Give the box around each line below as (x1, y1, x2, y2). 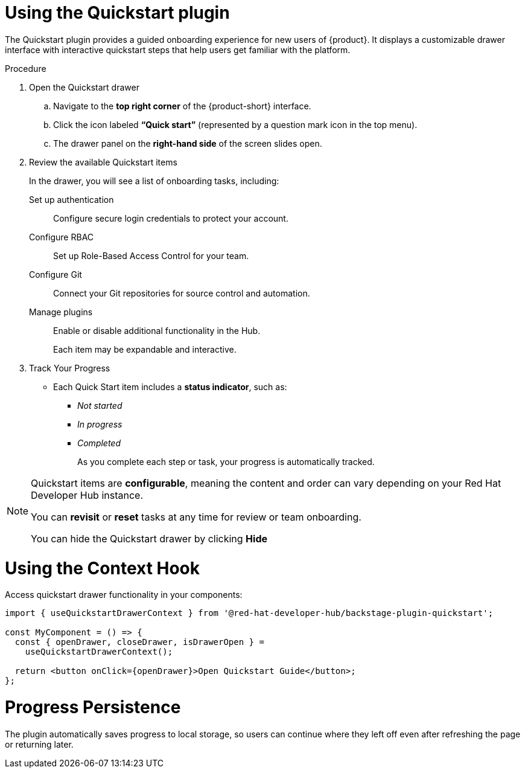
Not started (77, 400, 122, 411)
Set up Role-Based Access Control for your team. (53, 250, 249, 261)
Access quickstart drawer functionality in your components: (5, 589, 243, 600)
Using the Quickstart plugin (5, 2, 230, 23)
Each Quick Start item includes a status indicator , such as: (53, 381, 287, 392)
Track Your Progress (29, 362, 110, 373)
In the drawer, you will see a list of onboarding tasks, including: (29, 175, 279, 186)
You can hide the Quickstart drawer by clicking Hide (31, 532, 268, 545)
